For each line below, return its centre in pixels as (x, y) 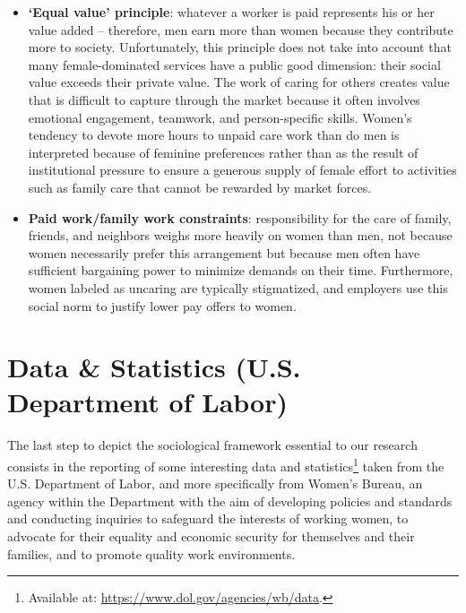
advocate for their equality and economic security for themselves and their (211, 536)
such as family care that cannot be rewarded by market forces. (200, 187)
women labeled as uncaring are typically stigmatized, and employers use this (238, 287)
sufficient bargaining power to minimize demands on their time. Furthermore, (241, 270)
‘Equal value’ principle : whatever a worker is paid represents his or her (231, 12)
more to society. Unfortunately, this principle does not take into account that (240, 47)
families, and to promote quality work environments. (151, 553)
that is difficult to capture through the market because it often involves (224, 99)
